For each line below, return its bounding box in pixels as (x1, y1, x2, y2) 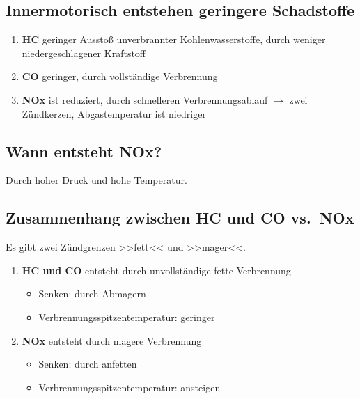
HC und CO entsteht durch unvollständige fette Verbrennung (22, 263, 291, 277)
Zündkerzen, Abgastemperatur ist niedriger (22, 106, 206, 120)
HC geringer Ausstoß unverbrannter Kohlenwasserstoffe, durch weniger (22, 32, 326, 47)
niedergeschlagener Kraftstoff (22, 45, 146, 60)
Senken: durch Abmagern (38, 286, 146, 301)
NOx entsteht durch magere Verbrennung (22, 333, 202, 347)
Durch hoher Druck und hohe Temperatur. (6, 173, 187, 187)
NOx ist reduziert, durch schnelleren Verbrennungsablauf (22, 92, 268, 107)
